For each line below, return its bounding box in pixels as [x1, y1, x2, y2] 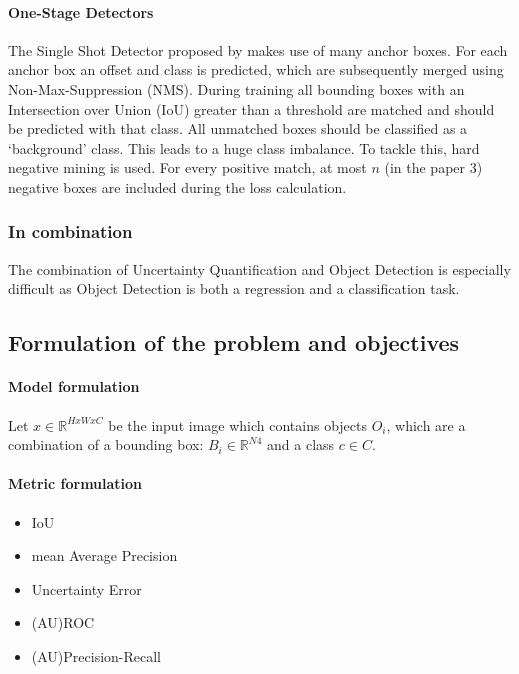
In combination [8, 219, 133, 244]
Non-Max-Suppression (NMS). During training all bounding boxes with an [8, 78, 465, 99]
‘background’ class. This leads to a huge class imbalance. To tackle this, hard [8, 137, 480, 158]
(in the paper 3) [384, 157, 483, 178]
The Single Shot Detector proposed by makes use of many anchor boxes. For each [8, 39, 508, 60]
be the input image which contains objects [108, 414, 367, 435]
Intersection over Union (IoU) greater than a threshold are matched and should [8, 98, 495, 119]
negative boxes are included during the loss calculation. [8, 176, 347, 197]
